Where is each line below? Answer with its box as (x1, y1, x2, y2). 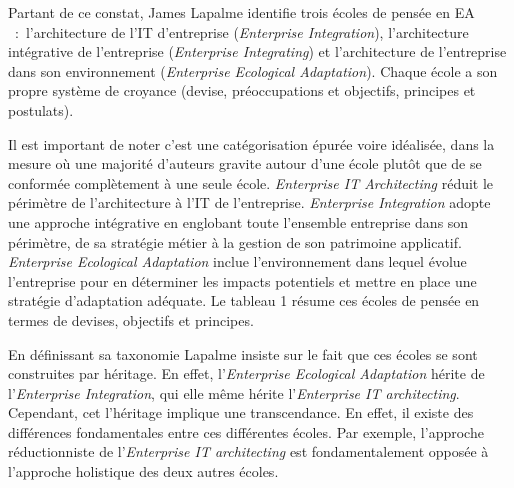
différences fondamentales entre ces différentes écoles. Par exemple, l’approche (8, 421, 484, 442)
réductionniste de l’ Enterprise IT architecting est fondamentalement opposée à (8, 441, 489, 462)
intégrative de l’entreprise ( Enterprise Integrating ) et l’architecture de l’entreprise (8, 41, 507, 62)
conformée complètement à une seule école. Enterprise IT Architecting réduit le (8, 172, 494, 193)
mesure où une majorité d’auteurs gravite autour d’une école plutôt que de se (8, 153, 482, 174)
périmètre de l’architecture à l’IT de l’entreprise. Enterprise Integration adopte (8, 192, 491, 213)
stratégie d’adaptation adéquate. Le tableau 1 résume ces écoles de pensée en (8, 290, 480, 311)
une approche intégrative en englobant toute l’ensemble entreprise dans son (8, 211, 469, 232)
